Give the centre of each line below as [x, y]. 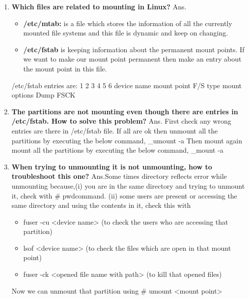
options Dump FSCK [43, 95]
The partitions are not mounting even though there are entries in [125, 111]
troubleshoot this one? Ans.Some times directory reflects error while [119, 176]
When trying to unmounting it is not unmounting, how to [112, 166]
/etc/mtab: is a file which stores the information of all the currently [128, 23]
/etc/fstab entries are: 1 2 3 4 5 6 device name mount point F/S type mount [127, 85]
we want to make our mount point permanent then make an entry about [132, 59]
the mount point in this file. [65, 68]
